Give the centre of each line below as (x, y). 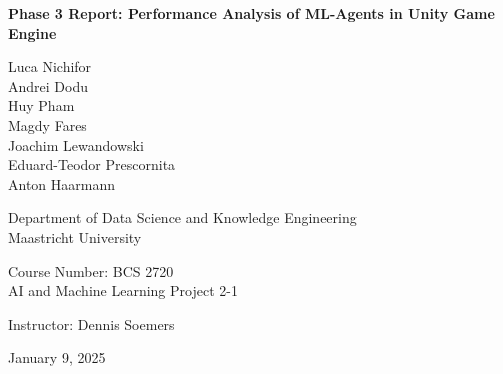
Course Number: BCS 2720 (91, 270)
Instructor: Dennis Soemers (91, 323)
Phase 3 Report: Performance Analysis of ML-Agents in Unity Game (251, 13)
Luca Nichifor (50, 66)
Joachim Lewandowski (76, 144)
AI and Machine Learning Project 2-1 (123, 290)
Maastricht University (75, 236)
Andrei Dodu (48, 85)
